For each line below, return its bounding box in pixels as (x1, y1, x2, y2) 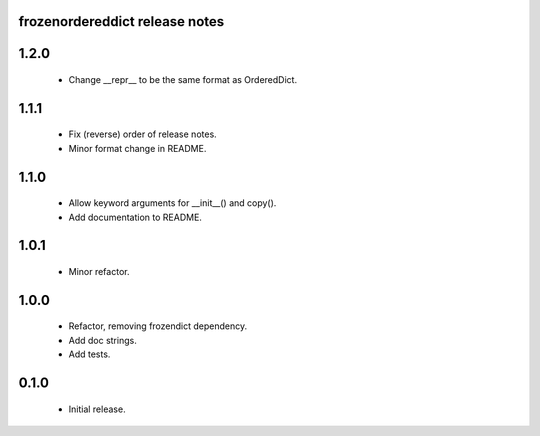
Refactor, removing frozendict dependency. (68, 320, 248, 332)
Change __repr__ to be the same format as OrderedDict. (68, 74, 298, 86)
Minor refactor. (68, 266, 130, 278)
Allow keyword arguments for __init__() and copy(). (68, 197, 277, 209)
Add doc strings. (68, 334, 137, 346)
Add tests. (68, 348, 111, 360)
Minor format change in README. (68, 142, 207, 154)
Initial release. (68, 403, 126, 415)
